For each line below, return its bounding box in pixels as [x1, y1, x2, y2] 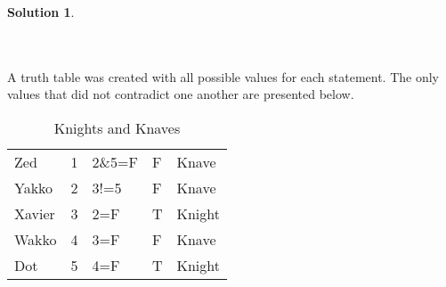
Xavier [14, 202, 55, 224]
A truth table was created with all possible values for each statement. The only [7, 67, 440, 86]
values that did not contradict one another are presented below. [7, 85, 354, 103]
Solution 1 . [7, 3, 75, 20]
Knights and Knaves [53, 117, 181, 138]
